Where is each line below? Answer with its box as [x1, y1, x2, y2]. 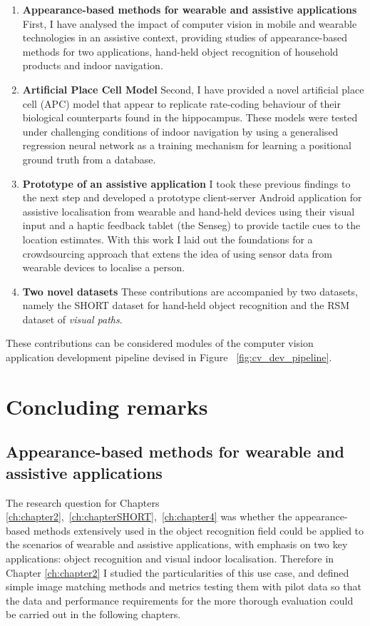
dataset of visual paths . [22, 311, 123, 326]
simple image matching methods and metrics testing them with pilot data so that [6, 579, 361, 594]
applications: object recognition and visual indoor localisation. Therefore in [6, 551, 334, 565]
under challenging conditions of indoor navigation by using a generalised [22, 123, 339, 138]
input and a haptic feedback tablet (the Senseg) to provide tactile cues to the [22, 218, 361, 233]
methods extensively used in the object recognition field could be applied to [33, 522, 364, 537]
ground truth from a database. [22, 151, 156, 166]
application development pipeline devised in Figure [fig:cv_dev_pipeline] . [6, 350, 332, 365]
